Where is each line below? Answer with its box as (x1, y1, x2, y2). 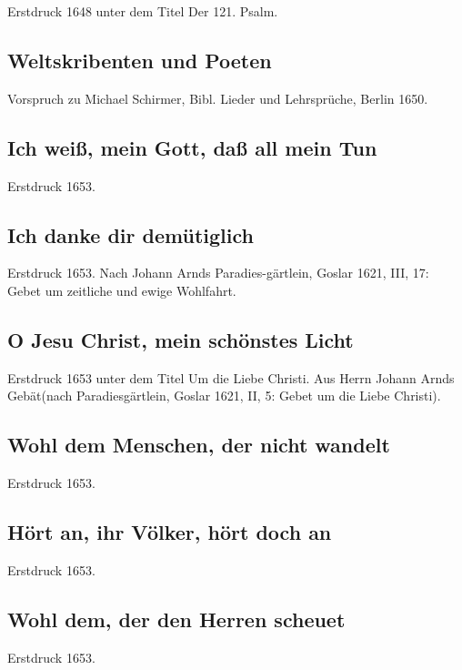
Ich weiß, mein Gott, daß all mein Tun (7, 133, 377, 161)
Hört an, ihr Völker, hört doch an (7, 518, 332, 546)
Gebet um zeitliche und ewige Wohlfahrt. (7, 280, 236, 299)
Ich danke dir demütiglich (7, 220, 254, 249)
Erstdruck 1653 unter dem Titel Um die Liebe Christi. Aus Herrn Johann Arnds (7, 368, 455, 387)
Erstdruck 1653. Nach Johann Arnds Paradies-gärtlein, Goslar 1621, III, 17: (7, 263, 429, 282)
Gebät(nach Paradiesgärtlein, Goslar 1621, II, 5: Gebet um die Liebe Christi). (7, 386, 441, 405)
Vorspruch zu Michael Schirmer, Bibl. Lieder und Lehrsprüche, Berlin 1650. (7, 88, 428, 107)
